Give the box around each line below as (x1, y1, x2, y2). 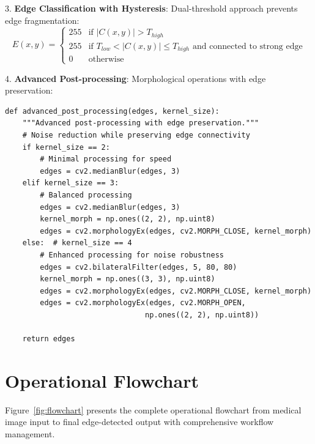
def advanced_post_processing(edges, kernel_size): (5, 106, 220, 116)
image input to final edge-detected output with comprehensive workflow (5, 415, 274, 428)
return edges (22, 335, 75, 344)
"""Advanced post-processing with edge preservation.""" (22, 119, 259, 128)
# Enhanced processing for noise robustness (40, 251, 224, 259)
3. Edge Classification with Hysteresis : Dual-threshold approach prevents (5, 2, 298, 14)
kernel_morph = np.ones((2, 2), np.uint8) (40, 215, 215, 224)
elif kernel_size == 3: (22, 179, 119, 188)
